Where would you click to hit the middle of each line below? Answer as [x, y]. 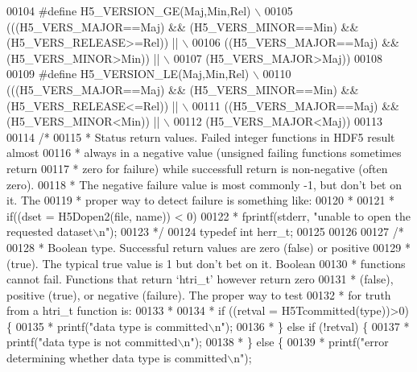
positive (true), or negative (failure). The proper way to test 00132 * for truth [199, 294]
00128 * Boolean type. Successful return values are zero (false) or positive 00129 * [209, 247]
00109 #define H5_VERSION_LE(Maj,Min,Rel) [128, 74]
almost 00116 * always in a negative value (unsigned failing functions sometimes [204, 153]
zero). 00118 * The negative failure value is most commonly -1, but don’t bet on [204, 184]
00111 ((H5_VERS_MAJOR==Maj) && [295, 105]
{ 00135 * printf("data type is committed [107, 326]
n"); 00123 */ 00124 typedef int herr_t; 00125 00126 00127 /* [252, 231]
